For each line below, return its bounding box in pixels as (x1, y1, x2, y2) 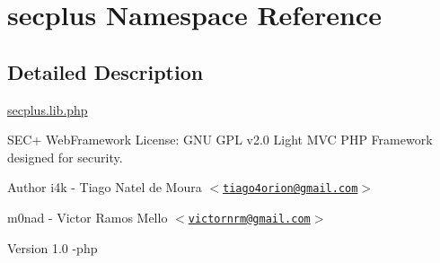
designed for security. (7, 147, 123, 166)
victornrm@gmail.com (188, 213, 311, 226)
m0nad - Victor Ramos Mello (7, 208, 168, 227)
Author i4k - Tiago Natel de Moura (7, 178, 202, 197)
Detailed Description (7, 57, 204, 85)
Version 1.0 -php (7, 238, 98, 257)
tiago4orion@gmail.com (223, 182, 358, 196)
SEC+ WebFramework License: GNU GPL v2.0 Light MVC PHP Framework (7, 130, 433, 149)
